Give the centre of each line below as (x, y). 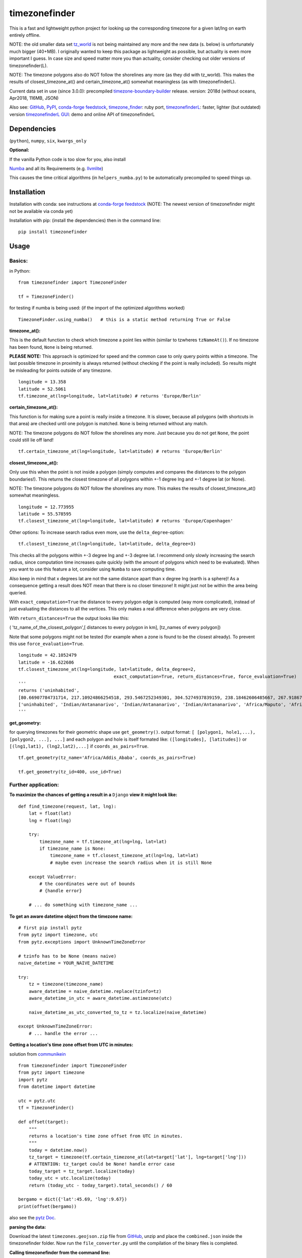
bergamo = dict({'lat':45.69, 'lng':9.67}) (73, 1199)
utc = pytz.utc (37, 1100)
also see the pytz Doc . (32, 1218)
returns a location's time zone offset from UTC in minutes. (106, 1136)
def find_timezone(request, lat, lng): (67, 806)
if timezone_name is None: (73, 849)
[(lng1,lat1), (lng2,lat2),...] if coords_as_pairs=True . (79, 746)
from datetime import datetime (57, 1087)
